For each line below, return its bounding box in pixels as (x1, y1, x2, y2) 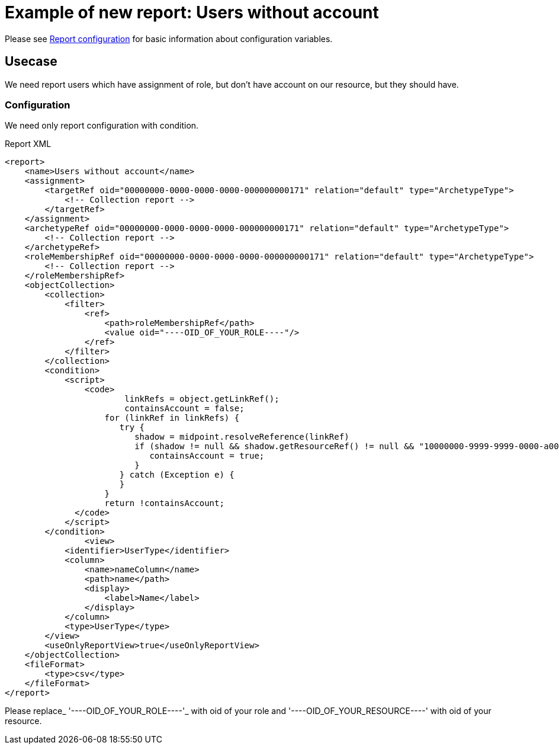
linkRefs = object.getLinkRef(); (124, 394, 279, 404)
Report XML (5, 139, 52, 149)
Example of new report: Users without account (5, 2, 379, 23)
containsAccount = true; (149, 451, 265, 461)
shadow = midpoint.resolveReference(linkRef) (134, 432, 349, 442)
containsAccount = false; (124, 404, 245, 414)
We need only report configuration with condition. (5, 120, 199, 131)
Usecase (5, 54, 57, 69)
